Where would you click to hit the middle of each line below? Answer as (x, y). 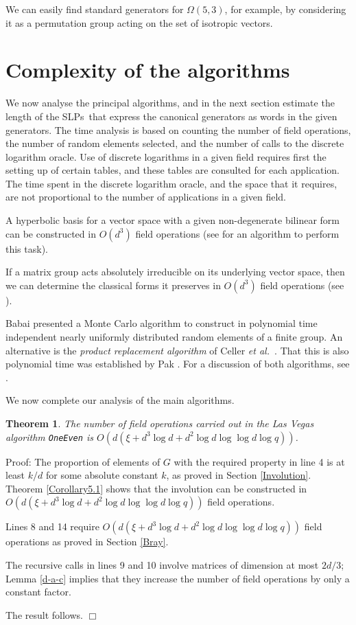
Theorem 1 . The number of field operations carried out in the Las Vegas (160, 423)
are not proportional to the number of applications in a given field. (146, 197)
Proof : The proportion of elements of (83, 461)
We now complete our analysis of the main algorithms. (120, 400)
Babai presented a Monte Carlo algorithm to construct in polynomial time (162, 323)
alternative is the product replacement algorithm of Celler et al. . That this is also (177, 350)
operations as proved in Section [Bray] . (87, 542)
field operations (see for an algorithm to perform (237, 233)
